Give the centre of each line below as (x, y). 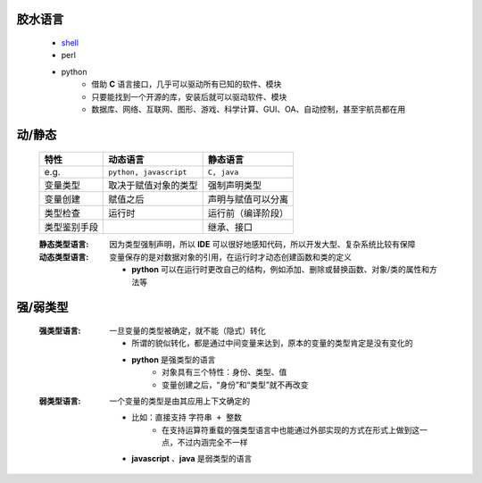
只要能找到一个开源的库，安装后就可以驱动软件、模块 (189, 96)
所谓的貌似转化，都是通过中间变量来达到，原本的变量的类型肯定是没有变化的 (272, 343)
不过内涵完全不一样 (212, 443)
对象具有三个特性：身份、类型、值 (224, 372)
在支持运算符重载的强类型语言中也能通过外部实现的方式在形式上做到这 (291, 429)
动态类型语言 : (64, 257)
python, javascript (148, 172)
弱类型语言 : (60, 401)
